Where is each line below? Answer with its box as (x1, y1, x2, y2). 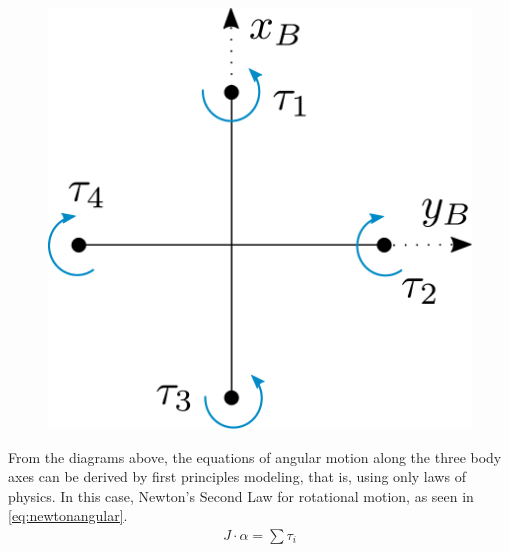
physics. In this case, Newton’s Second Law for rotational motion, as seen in (8, 485, 474, 506)
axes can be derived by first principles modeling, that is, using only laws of (8, 466, 466, 487)
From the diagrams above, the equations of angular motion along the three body (8, 446, 502, 467)
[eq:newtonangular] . (8, 505, 128, 526)
